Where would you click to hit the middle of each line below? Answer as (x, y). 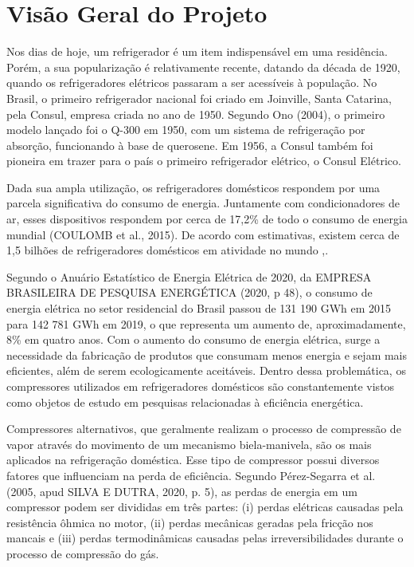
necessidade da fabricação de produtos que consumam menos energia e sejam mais (207, 354)
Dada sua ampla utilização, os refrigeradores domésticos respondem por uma (193, 187)
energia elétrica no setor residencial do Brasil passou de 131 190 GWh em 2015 (199, 308)
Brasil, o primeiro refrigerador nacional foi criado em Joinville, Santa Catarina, (199, 98)
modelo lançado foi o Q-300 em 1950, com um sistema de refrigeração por (186, 130)
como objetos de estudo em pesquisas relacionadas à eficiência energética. (185, 402)
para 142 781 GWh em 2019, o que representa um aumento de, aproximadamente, (206, 323)
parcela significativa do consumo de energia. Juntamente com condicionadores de (203, 203)
